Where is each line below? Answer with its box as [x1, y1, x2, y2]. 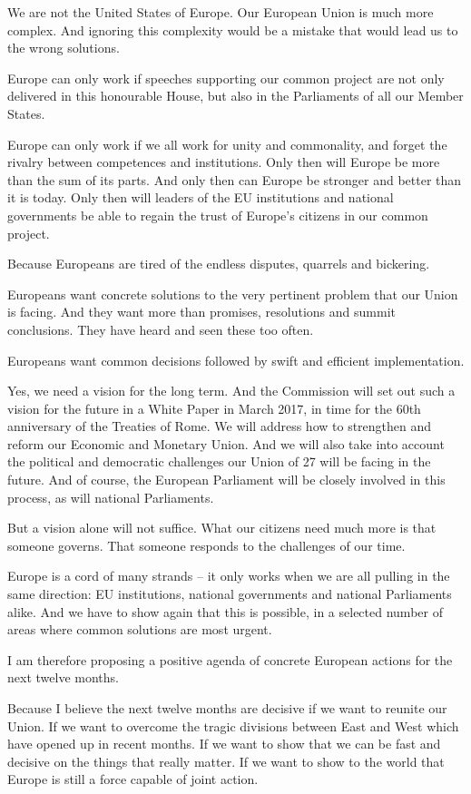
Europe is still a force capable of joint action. [7, 769, 259, 789]
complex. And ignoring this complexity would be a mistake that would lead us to [7, 20, 458, 39]
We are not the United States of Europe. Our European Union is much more [7, 3, 434, 21]
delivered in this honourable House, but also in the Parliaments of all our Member [7, 86, 464, 105]
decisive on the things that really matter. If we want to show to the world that [7, 751, 445, 770]
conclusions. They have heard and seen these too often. [7, 319, 314, 338]
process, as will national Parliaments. [7, 487, 214, 506]
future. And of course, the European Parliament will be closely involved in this [7, 470, 446, 489]
